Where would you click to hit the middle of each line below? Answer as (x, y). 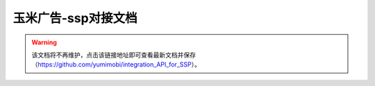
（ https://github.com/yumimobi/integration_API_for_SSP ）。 (116, 64)
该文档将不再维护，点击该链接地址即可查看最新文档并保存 (114, 55)
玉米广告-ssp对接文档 (75, 18)
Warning (44, 42)
